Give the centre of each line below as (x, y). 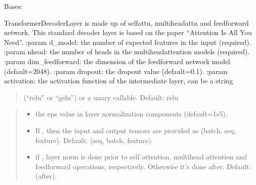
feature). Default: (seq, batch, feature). (94, 140)
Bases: (14, 6)
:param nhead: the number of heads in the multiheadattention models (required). (127, 52)
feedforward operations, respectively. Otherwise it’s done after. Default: (143, 166)
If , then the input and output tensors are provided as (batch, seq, (136, 130)
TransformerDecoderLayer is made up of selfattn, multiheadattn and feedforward (127, 22)
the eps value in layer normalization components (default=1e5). (131, 114)
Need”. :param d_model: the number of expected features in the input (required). (128, 42)
